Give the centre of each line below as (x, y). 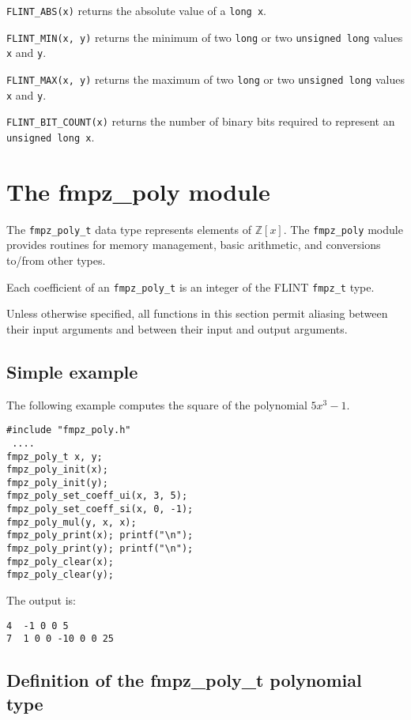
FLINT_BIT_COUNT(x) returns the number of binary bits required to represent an (201, 121)
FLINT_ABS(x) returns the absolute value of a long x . (136, 10)
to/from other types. (56, 260)
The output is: (41, 600)
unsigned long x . (51, 136)
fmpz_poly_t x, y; (55, 456)
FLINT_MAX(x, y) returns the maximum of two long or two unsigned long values (205, 79)
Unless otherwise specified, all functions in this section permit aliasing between (197, 313)
